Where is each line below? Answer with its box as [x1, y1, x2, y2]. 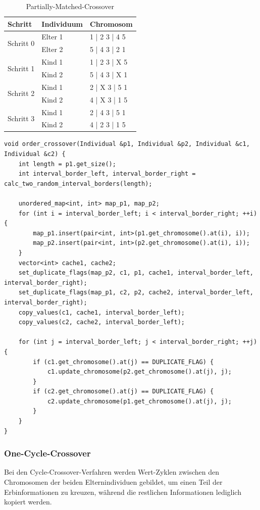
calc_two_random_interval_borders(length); [4, 180, 152, 187]
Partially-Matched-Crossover [26, 1, 114, 11]
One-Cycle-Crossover [4, 447, 91, 460]
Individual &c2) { [4, 150, 66, 158]
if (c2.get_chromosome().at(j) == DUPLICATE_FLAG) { [33, 388, 214, 395]
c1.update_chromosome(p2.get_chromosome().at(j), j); [47, 368, 232, 376]
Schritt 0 [8, 37, 35, 48]
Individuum [41, 18, 83, 29]
